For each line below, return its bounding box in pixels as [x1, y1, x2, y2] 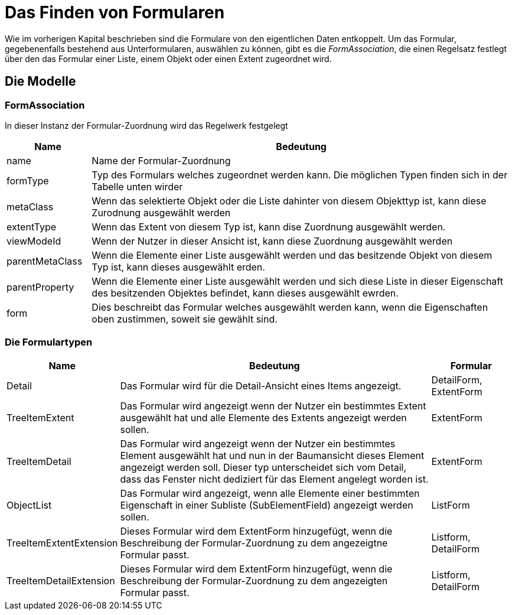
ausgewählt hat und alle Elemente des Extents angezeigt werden [120, 411, 407, 424]
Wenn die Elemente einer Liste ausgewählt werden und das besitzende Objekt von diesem [92, 249, 493, 261]
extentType [6, 220, 57, 233]
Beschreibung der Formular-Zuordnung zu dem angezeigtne [120, 536, 388, 549]
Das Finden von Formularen [5, 2, 225, 22]
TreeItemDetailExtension [6, 574, 115, 587]
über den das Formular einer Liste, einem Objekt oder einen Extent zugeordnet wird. [5, 53, 332, 64]
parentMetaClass [6, 255, 83, 267]
